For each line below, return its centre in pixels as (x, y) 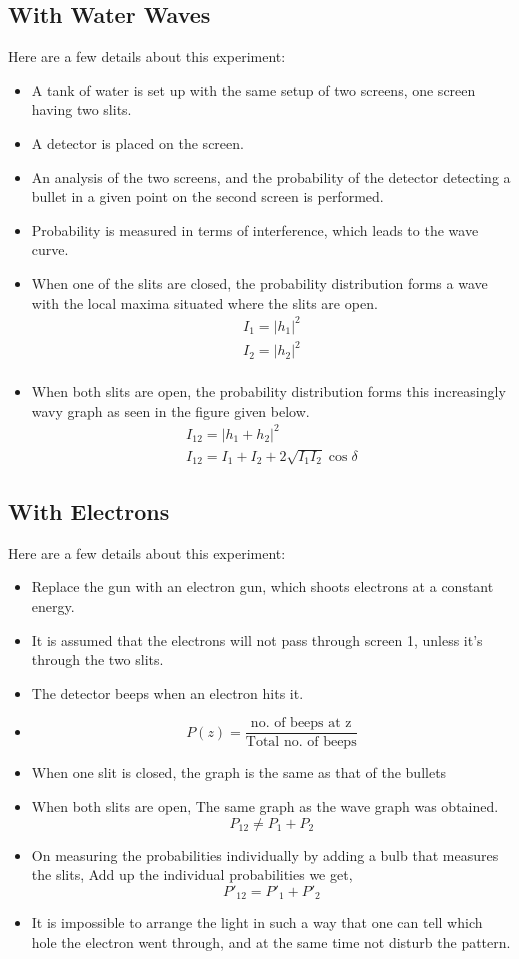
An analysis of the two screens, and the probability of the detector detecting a (271, 176)
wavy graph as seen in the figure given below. (170, 410)
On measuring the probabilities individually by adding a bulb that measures (265, 854)
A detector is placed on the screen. (137, 142)
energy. (53, 605)
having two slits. (81, 109)
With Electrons (89, 510)
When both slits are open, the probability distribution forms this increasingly (268, 391)
